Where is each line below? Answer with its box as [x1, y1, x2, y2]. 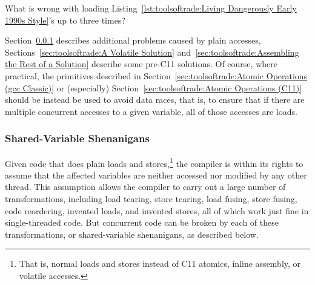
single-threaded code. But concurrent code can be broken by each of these [5, 216, 279, 229]
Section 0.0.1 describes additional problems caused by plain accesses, [5, 34, 261, 47]
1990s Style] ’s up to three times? [5, 13, 125, 26]
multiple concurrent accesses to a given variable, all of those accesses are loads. [5, 105, 297, 117]
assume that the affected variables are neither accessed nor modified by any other [5, 168, 307, 181]
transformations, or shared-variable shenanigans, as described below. [5, 228, 259, 240]
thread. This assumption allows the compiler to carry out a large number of [5, 180, 286, 193]
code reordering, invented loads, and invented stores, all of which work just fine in [5, 204, 309, 217]
